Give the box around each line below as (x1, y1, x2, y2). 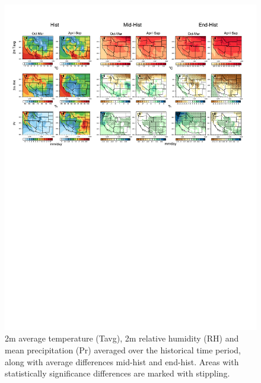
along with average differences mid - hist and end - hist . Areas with (5, 355, 239, 368)
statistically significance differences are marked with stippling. (5, 367, 230, 379)
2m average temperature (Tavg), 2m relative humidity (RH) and (5, 332, 239, 344)
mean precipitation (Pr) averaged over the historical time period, (5, 344, 241, 356)
